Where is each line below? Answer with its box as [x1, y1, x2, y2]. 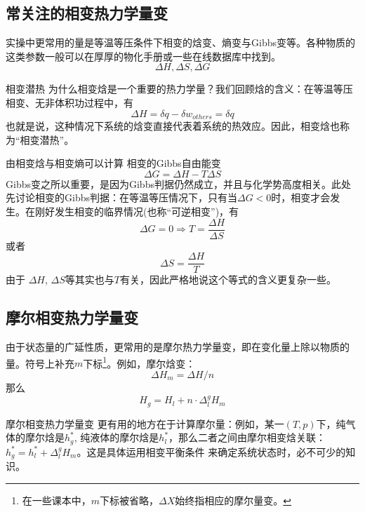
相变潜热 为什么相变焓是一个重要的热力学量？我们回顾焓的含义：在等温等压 [6, 81, 353, 96]
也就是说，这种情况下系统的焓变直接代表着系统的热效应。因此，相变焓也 [6, 119, 340, 133]
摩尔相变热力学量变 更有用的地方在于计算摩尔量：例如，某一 [6, 416, 284, 431]
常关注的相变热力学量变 [6, 2, 168, 24]
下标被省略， [100, 492, 159, 507]
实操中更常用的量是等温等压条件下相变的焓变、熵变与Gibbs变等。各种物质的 [6, 35, 355, 50]
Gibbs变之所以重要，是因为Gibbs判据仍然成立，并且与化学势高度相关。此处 [6, 176, 351, 191]
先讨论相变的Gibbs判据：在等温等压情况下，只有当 [6, 190, 237, 205]
